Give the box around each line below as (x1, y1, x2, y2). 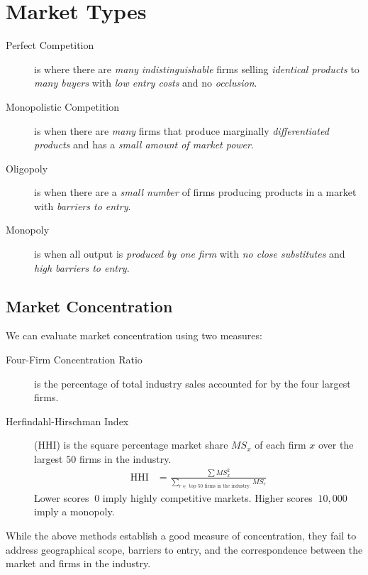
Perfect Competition (6, 38, 94, 53)
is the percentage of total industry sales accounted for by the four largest (34, 376, 351, 390)
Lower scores (34, 490, 89, 505)
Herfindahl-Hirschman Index (6, 413, 129, 428)
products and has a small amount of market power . (34, 137, 254, 152)
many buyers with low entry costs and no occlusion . (34, 75, 257, 90)
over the (318, 437, 354, 452)
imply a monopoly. (34, 504, 115, 519)
